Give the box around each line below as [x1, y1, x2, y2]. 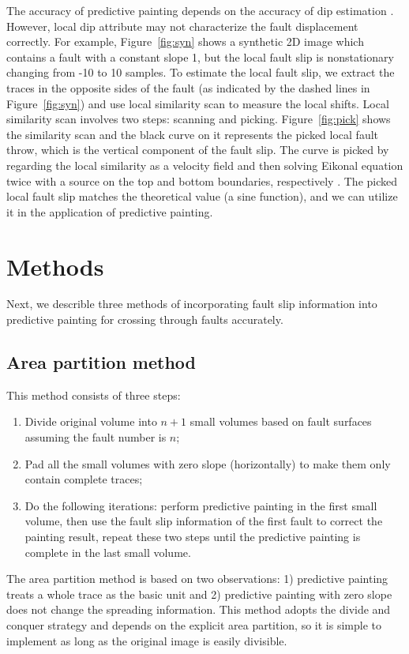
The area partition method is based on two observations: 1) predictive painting [6, 570, 388, 587]
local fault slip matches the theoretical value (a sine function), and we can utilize [6, 188, 398, 205]
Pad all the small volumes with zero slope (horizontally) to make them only [24, 455, 391, 472]
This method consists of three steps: [6, 386, 181, 403]
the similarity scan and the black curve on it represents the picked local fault [6, 126, 379, 142]
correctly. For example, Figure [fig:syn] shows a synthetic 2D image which [6, 33, 364, 50]
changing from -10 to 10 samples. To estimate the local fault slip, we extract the [6, 64, 395, 81]
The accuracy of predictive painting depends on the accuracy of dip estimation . [6, 2, 394, 18]
